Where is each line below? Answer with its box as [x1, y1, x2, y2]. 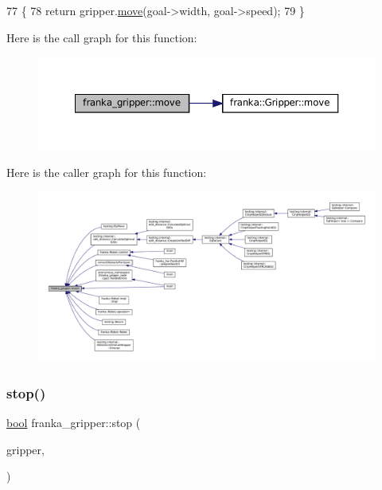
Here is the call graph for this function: [6, 29, 197, 45]
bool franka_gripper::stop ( [6, 414, 141, 431]
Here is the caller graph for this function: [6, 164, 207, 181]
